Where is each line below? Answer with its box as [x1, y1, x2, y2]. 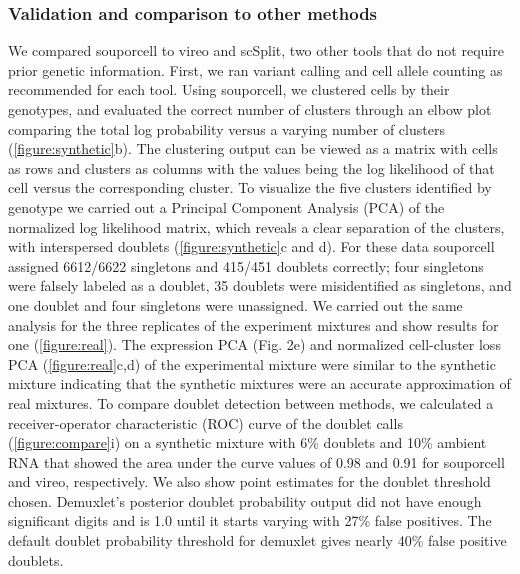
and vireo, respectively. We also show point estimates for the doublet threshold [8, 471, 491, 492]
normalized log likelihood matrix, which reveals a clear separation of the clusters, [8, 216, 505, 237]
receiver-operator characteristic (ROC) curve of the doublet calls [8, 412, 403, 433]
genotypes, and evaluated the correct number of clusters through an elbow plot [8, 99, 492, 119]
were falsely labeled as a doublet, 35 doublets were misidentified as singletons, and [8, 275, 512, 296]
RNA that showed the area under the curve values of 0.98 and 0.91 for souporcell [8, 451, 505, 472]
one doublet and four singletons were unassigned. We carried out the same [8, 294, 463, 315]
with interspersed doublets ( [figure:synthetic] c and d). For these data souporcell [8, 236, 495, 257]
